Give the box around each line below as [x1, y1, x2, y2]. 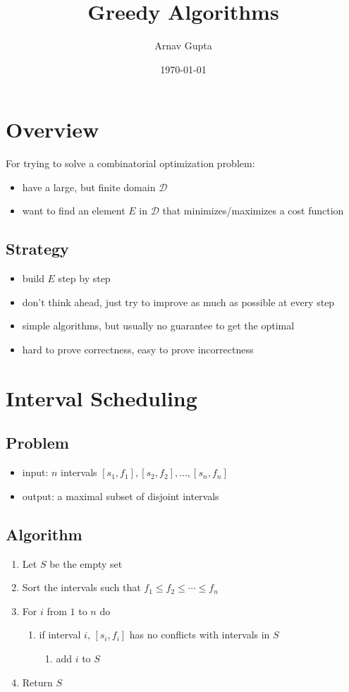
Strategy [6, 238, 69, 260]
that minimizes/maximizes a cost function [162, 203, 344, 218]
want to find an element [22, 203, 125, 218]
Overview [6, 115, 99, 144]
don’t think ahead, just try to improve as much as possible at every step [22, 294, 335, 309]
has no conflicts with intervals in [129, 627, 270, 642]
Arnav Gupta [154, 38, 212, 53]
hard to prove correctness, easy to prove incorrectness [22, 342, 254, 357]
